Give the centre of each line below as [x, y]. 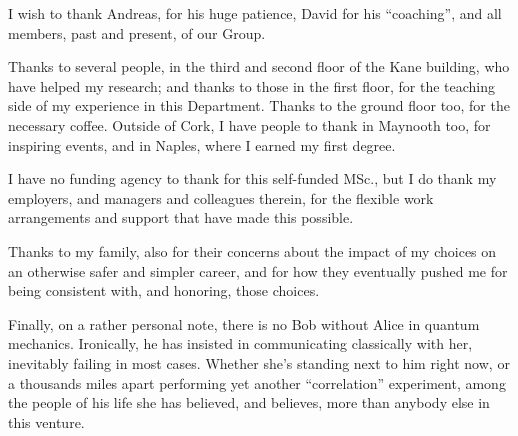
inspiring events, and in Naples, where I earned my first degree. [202, 144]
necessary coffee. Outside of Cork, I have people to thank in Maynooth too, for [249, 124]
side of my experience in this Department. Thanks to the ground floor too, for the [259, 105]
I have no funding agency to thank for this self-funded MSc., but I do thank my [252, 178]
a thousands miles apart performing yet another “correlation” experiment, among [257, 382]
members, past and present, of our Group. [137, 32]
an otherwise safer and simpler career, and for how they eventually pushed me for [258, 270]
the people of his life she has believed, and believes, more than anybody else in [249, 402]
